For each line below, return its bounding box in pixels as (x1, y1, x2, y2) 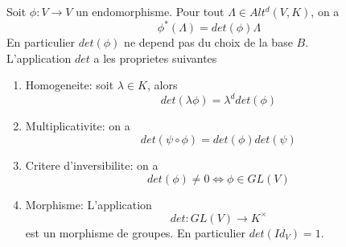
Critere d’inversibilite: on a (25, 156, 159, 173)
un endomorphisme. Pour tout (76, 3, 224, 19)
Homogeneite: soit (25, 76, 114, 93)
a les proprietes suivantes (93, 49, 217, 66)
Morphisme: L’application (25, 196, 152, 212)
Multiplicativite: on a (25, 117, 130, 134)
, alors (146, 76, 178, 93)
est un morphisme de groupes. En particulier (25, 224, 246, 241)
